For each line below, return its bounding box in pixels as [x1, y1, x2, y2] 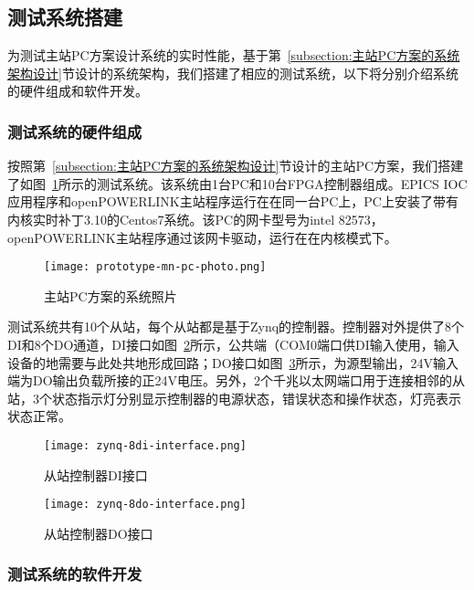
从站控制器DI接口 [44, 465, 148, 484]
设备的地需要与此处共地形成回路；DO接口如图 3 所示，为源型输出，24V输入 [7, 353, 459, 372]
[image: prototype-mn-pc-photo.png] [44, 260, 267, 274]
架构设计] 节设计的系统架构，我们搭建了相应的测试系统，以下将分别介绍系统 [7, 63, 458, 82]
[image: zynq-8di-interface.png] [44, 438, 247, 452]
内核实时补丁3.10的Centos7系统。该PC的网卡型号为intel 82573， [7, 209, 384, 228]
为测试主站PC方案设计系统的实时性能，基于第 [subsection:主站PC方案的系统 [7, 46, 460, 65]
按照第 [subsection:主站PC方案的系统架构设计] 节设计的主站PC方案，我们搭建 [7, 156, 464, 175]
